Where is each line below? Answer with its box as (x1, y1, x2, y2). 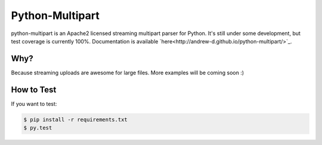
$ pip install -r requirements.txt (23, 116, 128, 123)
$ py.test (23, 125, 52, 131)
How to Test (11, 84, 57, 94)
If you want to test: (11, 100, 57, 107)
